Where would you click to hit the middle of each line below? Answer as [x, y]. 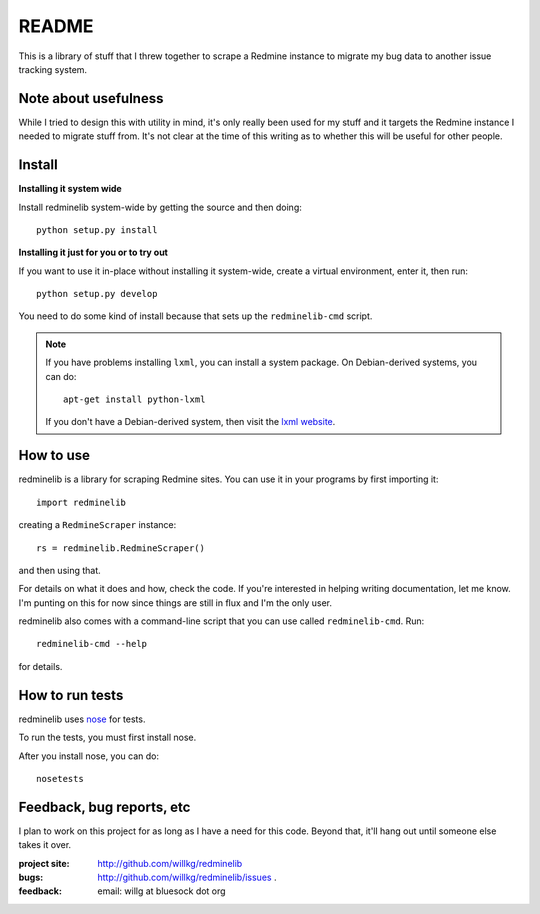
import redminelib [81, 502]
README [56, 26]
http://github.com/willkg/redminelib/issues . [187, 877]
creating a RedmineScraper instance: [97, 525]
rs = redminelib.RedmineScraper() [120, 548]
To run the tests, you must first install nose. [107, 737]
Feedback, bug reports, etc [104, 806]
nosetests [60, 778]
